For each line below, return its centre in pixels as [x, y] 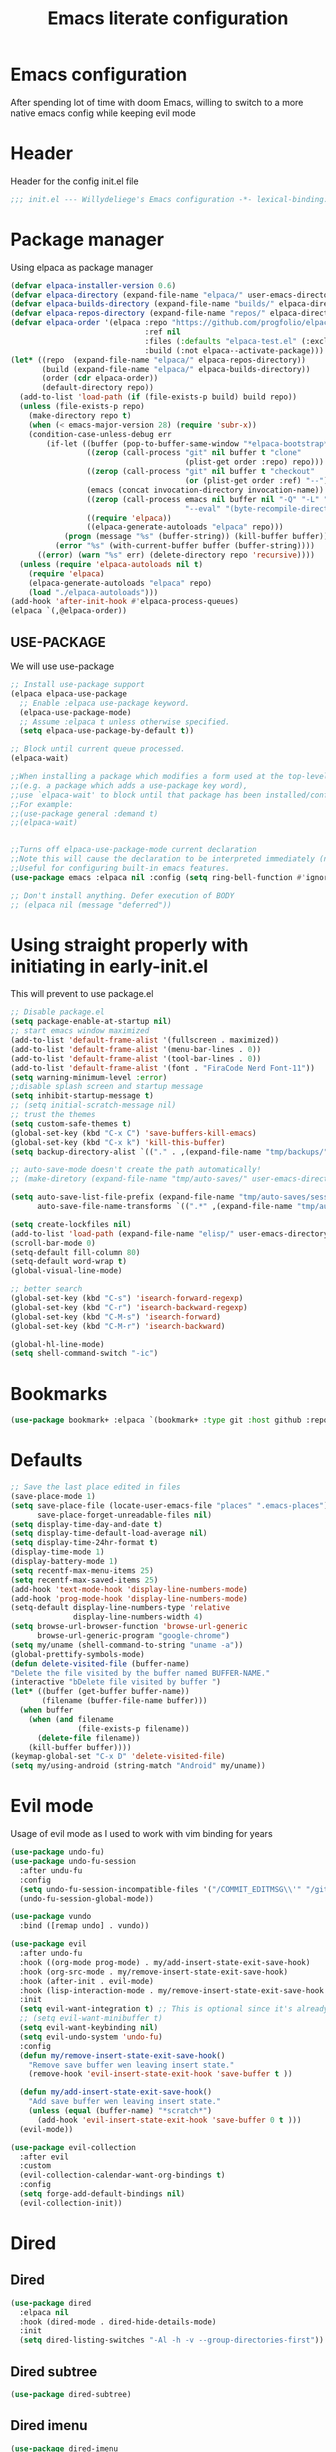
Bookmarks [59, 1393]
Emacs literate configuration [168, 18]
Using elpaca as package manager [82, 267]
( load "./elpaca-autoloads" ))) [93, 592]
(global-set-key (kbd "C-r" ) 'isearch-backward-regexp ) [129, 1307]
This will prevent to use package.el [82, 994]
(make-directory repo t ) [80, 415]
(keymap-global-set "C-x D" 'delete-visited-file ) [118, 1757]
